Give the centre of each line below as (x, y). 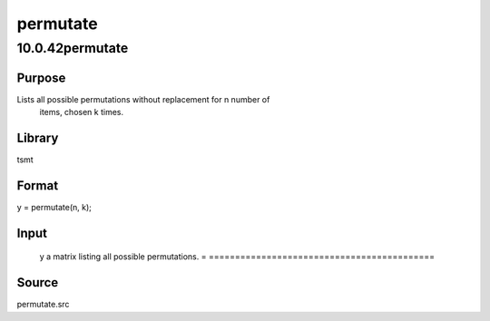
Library (38, 137)
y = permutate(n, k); (54, 207)
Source (38, 282)
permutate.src (43, 305)
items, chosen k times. (82, 112)
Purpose (41, 78)
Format (38, 185)
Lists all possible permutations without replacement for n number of (143, 99)
